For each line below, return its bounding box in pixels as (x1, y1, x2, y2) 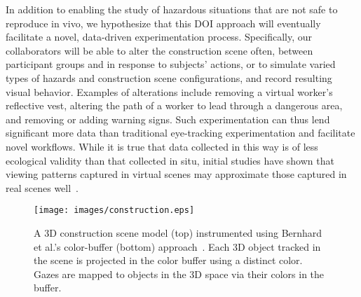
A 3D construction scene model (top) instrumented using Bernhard (34, 225, 322, 240)
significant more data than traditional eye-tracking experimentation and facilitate (6, 125, 355, 140)
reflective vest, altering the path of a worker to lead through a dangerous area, (6, 98, 343, 113)
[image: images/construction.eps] (34, 205, 195, 216)
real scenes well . (6, 180, 79, 195)
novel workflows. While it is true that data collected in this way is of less (6, 139, 318, 153)
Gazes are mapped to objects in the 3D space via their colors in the (34, 266, 325, 281)
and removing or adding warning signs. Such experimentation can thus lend (6, 111, 330, 126)
